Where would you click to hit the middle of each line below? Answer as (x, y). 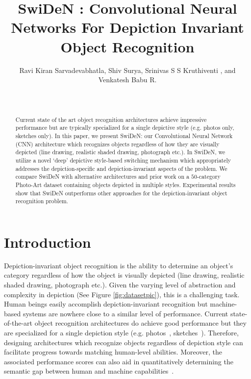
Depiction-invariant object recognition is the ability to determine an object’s (119, 265)
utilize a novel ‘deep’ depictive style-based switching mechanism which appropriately (123, 160)
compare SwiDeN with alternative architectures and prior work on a (102, 177)
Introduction (48, 242)
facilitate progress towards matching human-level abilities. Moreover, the (113, 352)
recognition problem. (42, 201)
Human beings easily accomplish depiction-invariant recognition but (106, 304)
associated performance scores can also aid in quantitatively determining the (119, 361)
